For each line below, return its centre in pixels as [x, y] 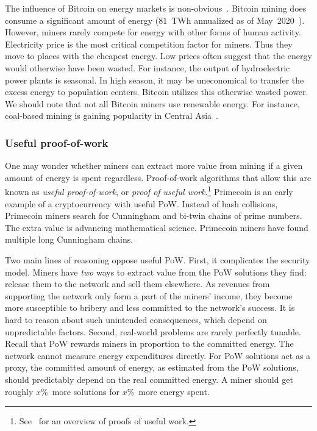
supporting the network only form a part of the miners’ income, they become [149, 295]
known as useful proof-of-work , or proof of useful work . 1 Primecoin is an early [149, 191]
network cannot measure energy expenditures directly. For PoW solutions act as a [158, 355]
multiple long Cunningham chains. [69, 239]
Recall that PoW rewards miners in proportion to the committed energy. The [149, 344]
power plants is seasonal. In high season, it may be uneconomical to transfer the [155, 80]
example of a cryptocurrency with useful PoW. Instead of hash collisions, [141, 203]
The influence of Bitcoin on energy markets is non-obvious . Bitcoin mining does [156, 8]
